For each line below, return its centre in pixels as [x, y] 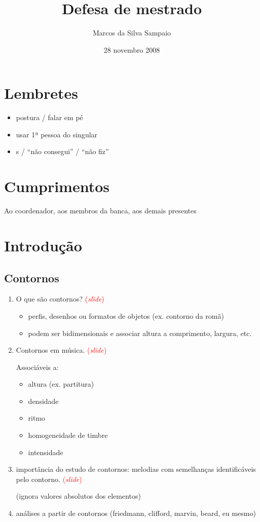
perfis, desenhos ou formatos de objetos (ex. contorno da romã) [126, 315]
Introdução [43, 245]
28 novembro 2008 [132, 49]
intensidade [46, 452]
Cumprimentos [57, 186]
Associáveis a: [37, 367]
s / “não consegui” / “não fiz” [62, 151]
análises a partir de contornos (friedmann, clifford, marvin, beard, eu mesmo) [136, 513]
